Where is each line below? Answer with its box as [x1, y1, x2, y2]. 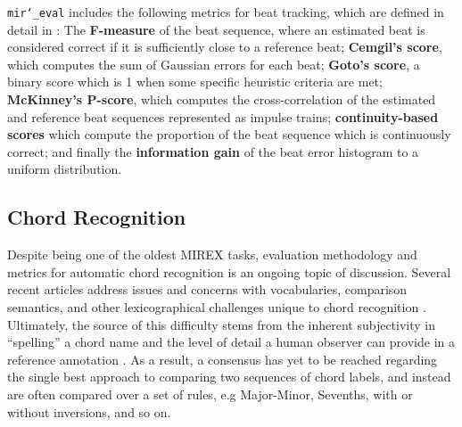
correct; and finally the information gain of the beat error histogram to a [7, 142, 419, 160]
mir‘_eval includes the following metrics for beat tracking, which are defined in [7, 3, 444, 21]
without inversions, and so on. [7, 402, 171, 421]
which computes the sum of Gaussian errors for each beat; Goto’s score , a [7, 54, 420, 73]
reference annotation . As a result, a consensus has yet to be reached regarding [7, 349, 438, 368]
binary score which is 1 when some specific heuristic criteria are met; [7, 72, 383, 91]
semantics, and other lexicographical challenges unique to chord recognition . [7, 297, 426, 316]
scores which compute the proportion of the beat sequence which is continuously [7, 125, 451, 144]
